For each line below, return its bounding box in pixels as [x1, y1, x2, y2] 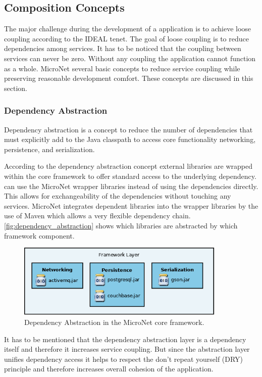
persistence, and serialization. [4, 144, 95, 154]
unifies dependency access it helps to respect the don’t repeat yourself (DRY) [4, 353, 243, 364]
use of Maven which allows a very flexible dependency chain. [4, 210, 191, 221]
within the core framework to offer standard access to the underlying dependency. [4, 170, 256, 181]
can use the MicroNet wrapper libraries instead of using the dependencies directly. [4, 180, 258, 191]
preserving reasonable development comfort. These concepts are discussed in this [4, 73, 253, 83]
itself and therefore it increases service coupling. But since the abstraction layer [4, 344, 250, 354]
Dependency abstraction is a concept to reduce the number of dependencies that [4, 124, 253, 134]
